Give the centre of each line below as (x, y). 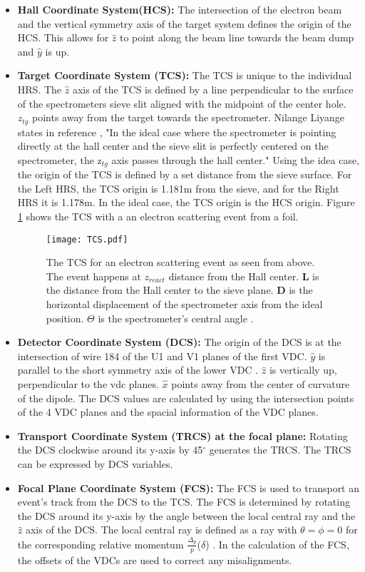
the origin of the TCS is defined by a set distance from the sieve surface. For (185, 174)
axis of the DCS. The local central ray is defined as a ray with (161, 530)
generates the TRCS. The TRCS (280, 450)
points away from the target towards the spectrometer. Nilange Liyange (188, 117)
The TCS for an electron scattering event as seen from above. (180, 262)
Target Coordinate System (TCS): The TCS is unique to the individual (185, 75)
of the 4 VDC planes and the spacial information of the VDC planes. (168, 412)
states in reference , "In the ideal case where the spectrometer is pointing (177, 132)
